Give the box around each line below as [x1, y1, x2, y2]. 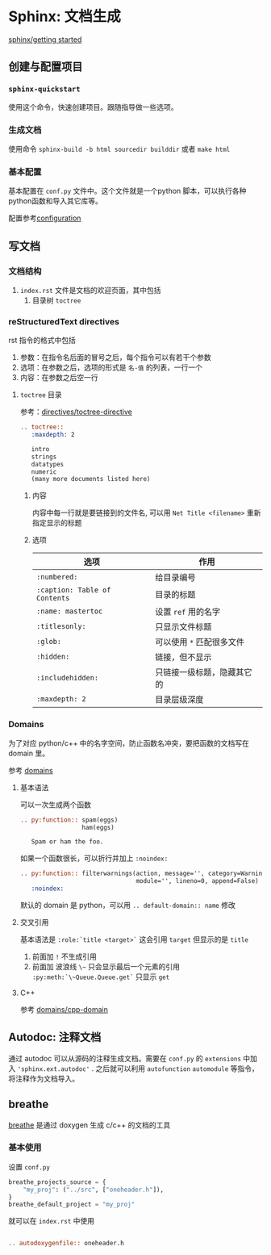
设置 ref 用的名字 [154, 606, 221, 617]
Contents [35, 594, 70, 603]
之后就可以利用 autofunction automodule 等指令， [95, 1063, 260, 1073]
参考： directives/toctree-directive [19, 407, 133, 416]
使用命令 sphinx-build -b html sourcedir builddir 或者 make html [8, 144, 231, 153]
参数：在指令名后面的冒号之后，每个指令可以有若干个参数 [19, 353, 211, 362]
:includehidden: [35, 673, 99, 683]
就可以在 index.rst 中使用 [8, 1216, 95, 1226]
